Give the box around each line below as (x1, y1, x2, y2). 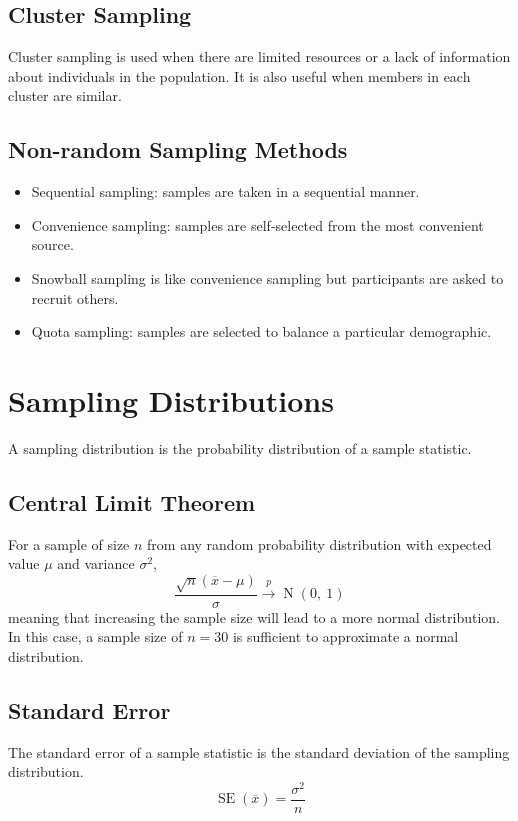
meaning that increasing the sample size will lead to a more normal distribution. (8, 606, 501, 627)
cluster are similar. (8, 85, 122, 106)
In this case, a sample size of (8, 626, 183, 647)
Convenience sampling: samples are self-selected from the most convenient (31, 214, 484, 235)
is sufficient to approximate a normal (232, 626, 459, 647)
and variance (57, 553, 135, 574)
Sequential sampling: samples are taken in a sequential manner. (31, 181, 420, 202)
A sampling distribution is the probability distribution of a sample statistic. (8, 437, 472, 458)
